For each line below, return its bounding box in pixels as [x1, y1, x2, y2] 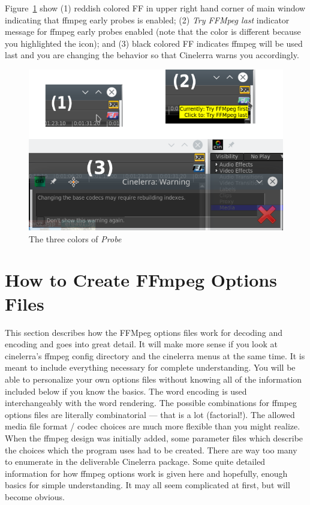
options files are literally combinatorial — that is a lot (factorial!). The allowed [5, 408, 295, 420]
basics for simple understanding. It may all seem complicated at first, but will [5, 479, 290, 491]
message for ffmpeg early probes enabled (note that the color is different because [5, 25, 301, 38]
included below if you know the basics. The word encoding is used [5, 384, 247, 397]
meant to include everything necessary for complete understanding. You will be [5, 361, 296, 374]
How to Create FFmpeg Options [5, 267, 277, 292]
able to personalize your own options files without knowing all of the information [5, 372, 302, 385]
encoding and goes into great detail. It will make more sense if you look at [5, 338, 278, 350]
